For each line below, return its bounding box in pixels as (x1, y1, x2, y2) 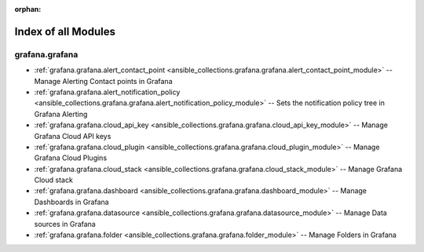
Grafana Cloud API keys (34, 131, 111, 141)
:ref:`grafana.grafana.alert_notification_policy (34, 87, 181, 97)
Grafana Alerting (34, 109, 88, 119)
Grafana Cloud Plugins (34, 153, 108, 163)
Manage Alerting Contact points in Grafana (34, 76, 173, 86)
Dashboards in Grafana (34, 197, 109, 206)
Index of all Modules (14, 24, 115, 38)
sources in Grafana (34, 219, 96, 228)
